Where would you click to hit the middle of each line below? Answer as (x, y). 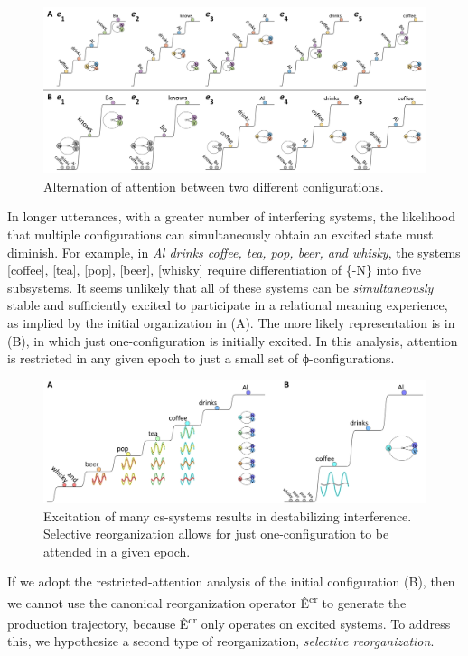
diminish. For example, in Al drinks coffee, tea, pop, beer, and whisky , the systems (234, 252)
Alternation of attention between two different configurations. (214, 186)
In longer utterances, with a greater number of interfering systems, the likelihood (232, 216)
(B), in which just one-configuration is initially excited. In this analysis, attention (233, 340)
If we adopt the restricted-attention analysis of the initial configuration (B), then (231, 581)
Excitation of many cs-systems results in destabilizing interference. (228, 515)
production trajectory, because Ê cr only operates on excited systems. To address (229, 622)
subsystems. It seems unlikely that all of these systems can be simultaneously (220, 287)
